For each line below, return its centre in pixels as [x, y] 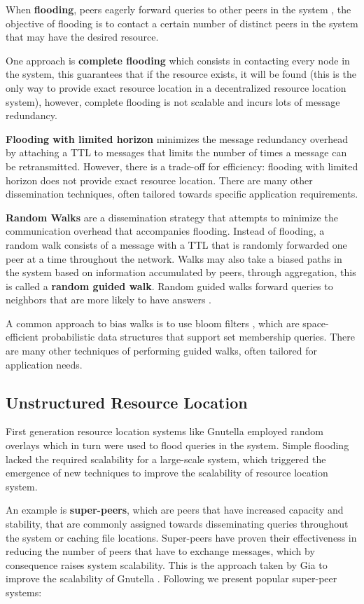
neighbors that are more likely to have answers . [108, 300]
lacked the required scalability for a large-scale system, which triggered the [166, 459]
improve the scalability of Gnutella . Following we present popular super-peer [171, 578]
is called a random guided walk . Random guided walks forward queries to [169, 286]
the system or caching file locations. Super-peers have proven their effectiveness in [181, 537]
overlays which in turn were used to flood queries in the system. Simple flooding [177, 445]
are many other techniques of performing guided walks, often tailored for [161, 351]
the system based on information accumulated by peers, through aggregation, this [181, 272]
